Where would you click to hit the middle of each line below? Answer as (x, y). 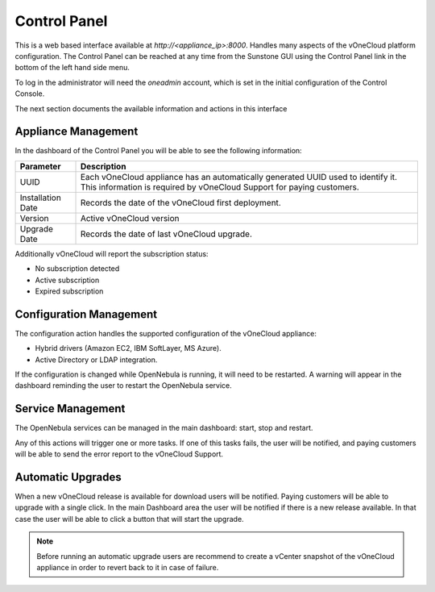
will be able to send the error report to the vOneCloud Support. (119, 454)
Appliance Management (77, 132)
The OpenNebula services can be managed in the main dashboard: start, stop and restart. (164, 428)
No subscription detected (77, 269)
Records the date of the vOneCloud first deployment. (180, 202)
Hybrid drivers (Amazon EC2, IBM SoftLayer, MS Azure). (128, 348)
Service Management (70, 409)
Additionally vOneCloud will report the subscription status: (112, 253)
